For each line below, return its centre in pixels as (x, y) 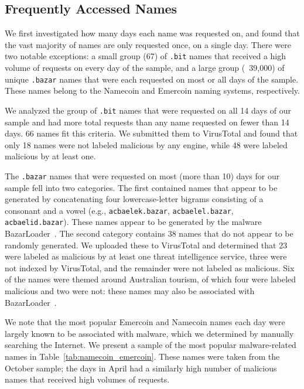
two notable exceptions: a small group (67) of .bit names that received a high (146, 56)
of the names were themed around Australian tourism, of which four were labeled (151, 279)
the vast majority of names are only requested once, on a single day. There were (148, 44)
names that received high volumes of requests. (87, 379)
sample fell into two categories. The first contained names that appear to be (141, 187)
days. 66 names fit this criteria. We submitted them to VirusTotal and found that (151, 133)
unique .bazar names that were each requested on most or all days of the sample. (152, 79)
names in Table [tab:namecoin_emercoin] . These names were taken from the (142, 356)
